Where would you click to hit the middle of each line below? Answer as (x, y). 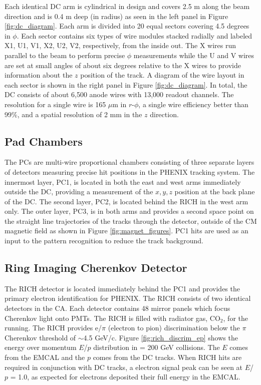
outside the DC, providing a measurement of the (79, 191)
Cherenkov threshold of (40, 337)
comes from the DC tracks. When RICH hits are (167, 357)
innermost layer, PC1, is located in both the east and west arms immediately (123, 181)
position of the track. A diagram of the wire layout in (162, 75)
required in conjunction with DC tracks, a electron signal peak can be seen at (124, 367)
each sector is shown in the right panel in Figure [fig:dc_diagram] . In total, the (126, 84)
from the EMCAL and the (45, 357)
